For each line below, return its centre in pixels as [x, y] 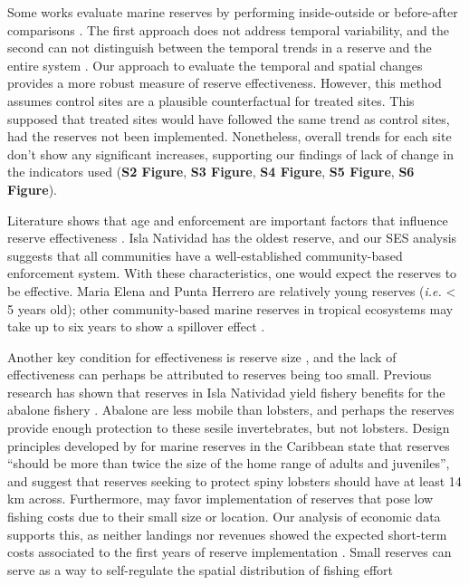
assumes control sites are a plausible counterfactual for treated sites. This [211, 100]
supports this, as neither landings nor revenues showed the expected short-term [227, 534]
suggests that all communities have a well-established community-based [205, 255]
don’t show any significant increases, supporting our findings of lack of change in [230, 153]
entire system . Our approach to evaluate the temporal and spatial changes [215, 65]
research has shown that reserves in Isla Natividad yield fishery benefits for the [226, 392]
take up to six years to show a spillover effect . [136, 326]
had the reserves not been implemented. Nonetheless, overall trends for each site [230, 136]
